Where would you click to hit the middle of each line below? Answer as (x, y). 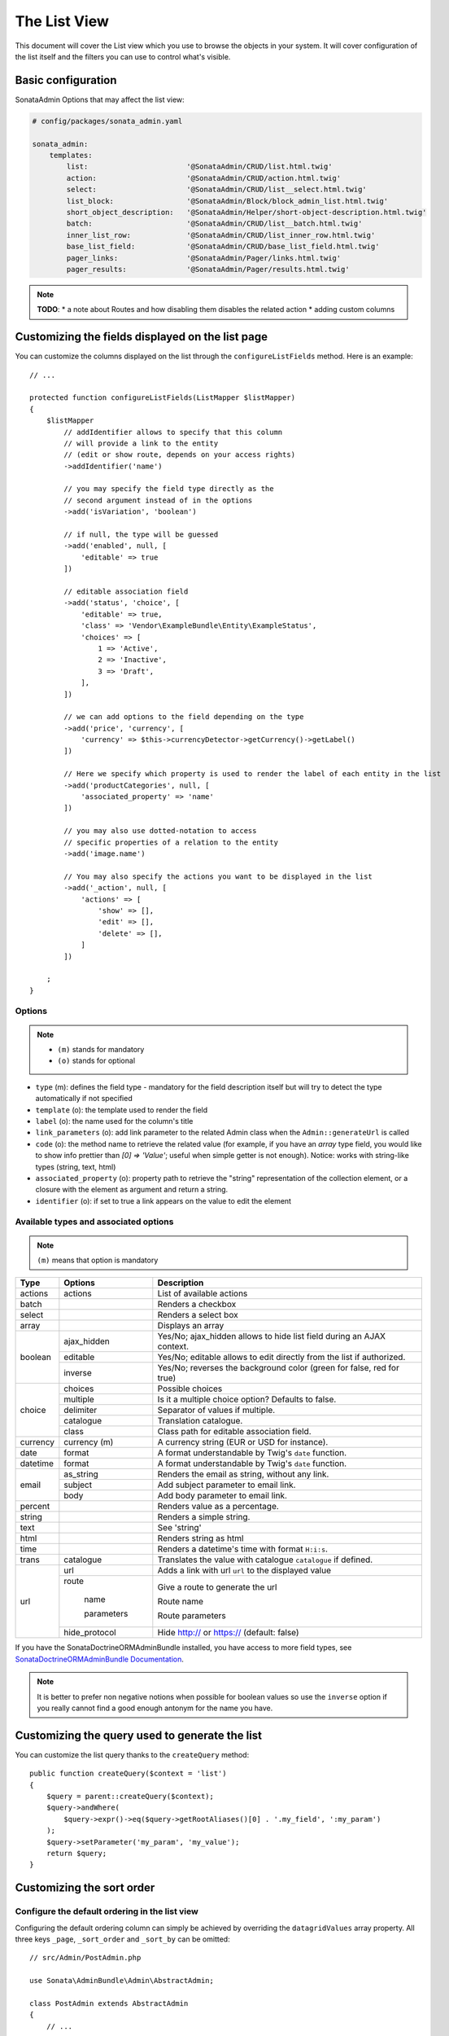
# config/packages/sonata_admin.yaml (107, 121)
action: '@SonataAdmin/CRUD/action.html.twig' (204, 178)
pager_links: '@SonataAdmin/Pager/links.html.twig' (204, 258)
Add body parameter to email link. (222, 1496)
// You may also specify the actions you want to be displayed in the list (218, 876)
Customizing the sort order (85, 1888)
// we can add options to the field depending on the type (184, 717)
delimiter (81, 1411)
